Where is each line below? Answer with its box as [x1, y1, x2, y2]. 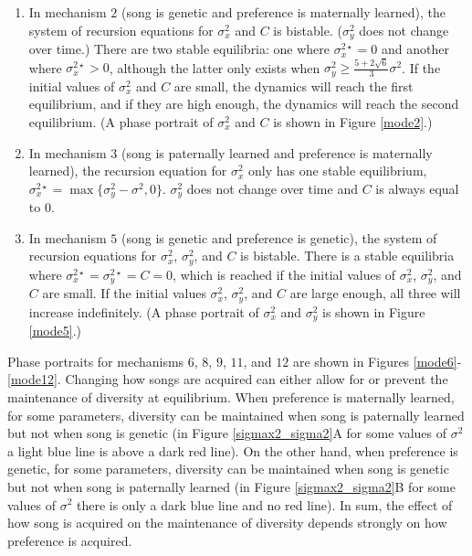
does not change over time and [186, 178, 358, 198]
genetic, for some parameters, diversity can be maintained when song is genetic [7, 459, 449, 478]
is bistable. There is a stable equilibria [240, 246, 455, 265]
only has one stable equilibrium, [248, 161, 427, 180]
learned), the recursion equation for [28, 161, 227, 180]
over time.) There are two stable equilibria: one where [28, 39, 330, 59]
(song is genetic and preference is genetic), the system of [121, 228, 437, 247]
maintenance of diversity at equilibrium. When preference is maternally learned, [7, 388, 455, 406]
